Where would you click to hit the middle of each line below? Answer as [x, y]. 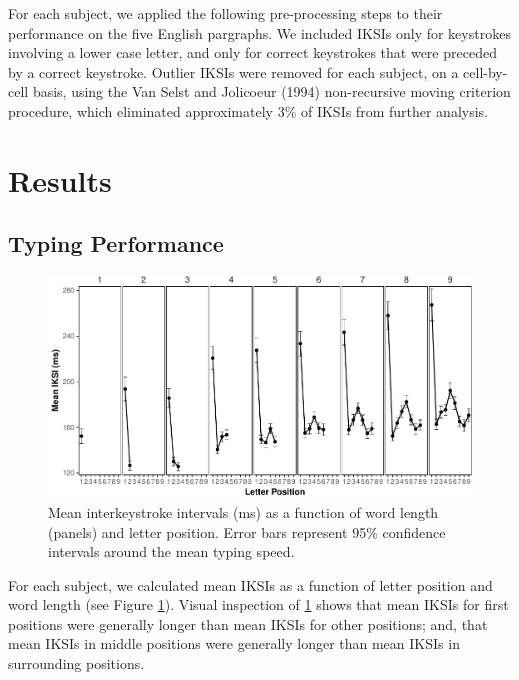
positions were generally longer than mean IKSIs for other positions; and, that [248, 623]
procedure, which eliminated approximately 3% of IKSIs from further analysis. [248, 110]
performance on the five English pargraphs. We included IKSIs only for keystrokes [259, 32]
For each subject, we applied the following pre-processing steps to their [225, 13]
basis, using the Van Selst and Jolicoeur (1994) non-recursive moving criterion [271, 91]
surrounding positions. [76, 663]
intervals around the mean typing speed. [171, 551]
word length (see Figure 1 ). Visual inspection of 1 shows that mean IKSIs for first [258, 604]
